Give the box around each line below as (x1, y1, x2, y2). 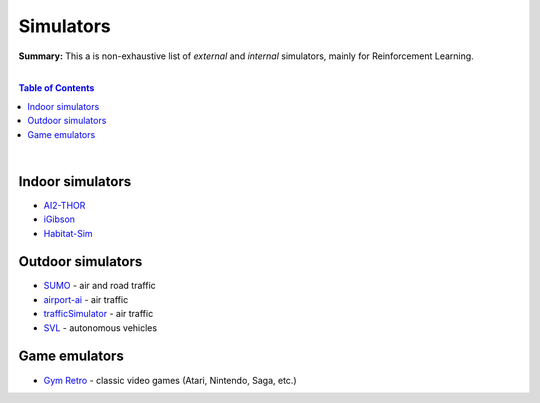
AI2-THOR (43, 199, 86, 211)
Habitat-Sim (43, 227, 94, 239)
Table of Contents (18, 82, 95, 94)
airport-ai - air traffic (43, 293, 129, 305)
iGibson (43, 213, 75, 225)
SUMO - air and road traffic (43, 280, 157, 292)
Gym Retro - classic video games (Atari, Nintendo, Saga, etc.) (43, 374, 297, 386)
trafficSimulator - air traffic (43, 308, 154, 320)
